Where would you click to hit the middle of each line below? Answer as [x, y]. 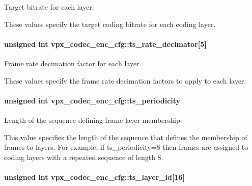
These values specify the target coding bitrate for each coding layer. [110, 24]
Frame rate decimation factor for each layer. [73, 63]
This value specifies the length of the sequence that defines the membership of [126, 137]
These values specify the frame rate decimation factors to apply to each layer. [125, 80]
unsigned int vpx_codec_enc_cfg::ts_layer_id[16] [94, 177]
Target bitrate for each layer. [49, 7]
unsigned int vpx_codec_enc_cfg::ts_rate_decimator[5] [105, 44]
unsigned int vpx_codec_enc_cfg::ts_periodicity [92, 100]
